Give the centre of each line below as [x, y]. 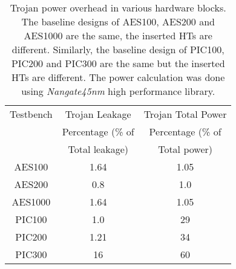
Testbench [31, 114]
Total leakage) [98, 149]
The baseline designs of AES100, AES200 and [118, 21]
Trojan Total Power [185, 114]
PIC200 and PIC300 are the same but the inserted [118, 63]
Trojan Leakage [98, 114]
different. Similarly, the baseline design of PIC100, [118, 49]
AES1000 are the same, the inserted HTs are [118, 35]
